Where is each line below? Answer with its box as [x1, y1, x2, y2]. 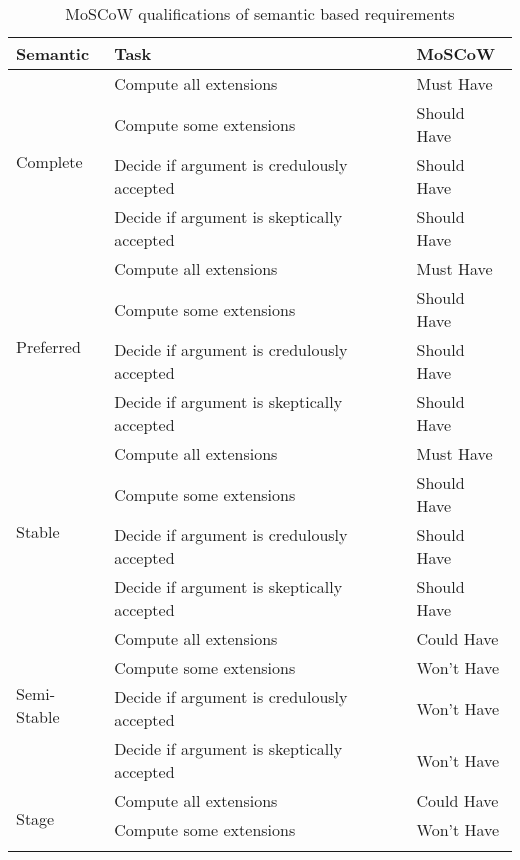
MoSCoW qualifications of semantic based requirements [65, 2, 455, 25]
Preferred [16, 335, 81, 358]
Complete [16, 150, 83, 173]
